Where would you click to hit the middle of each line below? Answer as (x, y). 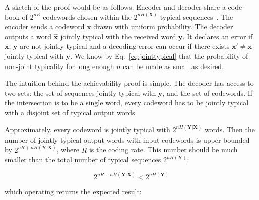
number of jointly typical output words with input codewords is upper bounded (127, 139)
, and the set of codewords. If (208, 92)
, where (68, 149)
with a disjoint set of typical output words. (71, 112)
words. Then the (230, 129)
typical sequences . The (197, 16)
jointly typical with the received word (118, 36)
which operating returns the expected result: (73, 192)
